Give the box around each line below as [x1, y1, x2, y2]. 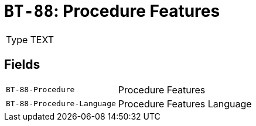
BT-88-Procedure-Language [6, 99, 116, 108]
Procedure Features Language [118, 97, 252, 110]
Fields [4, 57, 40, 72]
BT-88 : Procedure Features [4, 1, 220, 21]
